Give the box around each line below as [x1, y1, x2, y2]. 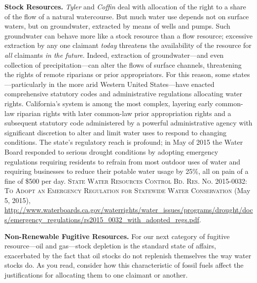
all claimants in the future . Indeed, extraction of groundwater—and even [4, 49, 224, 60]
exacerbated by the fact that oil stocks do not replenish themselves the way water [4, 250, 252, 260]
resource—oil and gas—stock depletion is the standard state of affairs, [4, 241, 216, 251]
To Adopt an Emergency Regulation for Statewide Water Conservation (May [4, 185, 251, 196]
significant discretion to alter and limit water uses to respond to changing [4, 127, 227, 137]
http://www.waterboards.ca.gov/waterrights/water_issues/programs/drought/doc [4, 204, 253, 215]
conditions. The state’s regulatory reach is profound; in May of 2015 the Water [4, 137, 243, 147]
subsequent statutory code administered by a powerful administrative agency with [4, 118, 253, 128]
